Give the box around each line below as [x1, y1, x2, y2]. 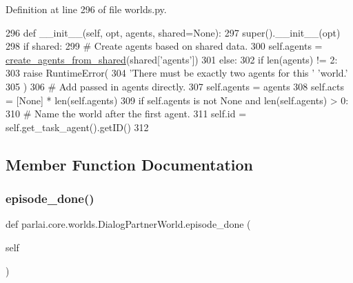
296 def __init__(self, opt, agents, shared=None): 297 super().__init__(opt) [6, 25, 341, 39]
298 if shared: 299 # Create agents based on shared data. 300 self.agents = [6, 39, 323, 53]
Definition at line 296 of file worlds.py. [6, 2, 167, 16]
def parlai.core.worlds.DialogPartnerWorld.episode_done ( [6, 217, 251, 231]
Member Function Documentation [6, 153, 254, 175]
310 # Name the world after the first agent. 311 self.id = [6, 106, 247, 121]
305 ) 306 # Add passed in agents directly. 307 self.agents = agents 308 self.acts [6, 79, 344, 93]
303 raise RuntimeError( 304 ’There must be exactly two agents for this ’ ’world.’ [6, 66, 348, 80]
